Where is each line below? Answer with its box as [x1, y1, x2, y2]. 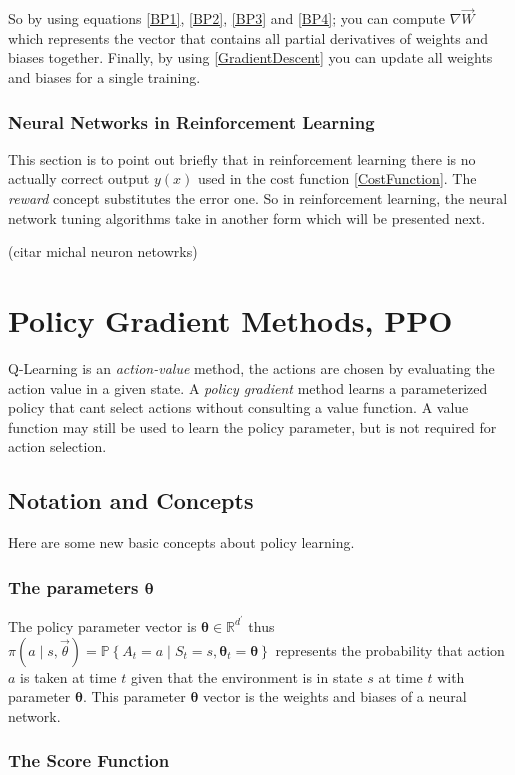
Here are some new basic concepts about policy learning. [8, 532, 355, 553]
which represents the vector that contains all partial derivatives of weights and [8, 27, 489, 48]
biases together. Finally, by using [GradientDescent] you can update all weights [8, 47, 493, 68]
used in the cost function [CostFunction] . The [197, 168, 477, 189]
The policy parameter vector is [8, 615, 197, 636]
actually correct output [8, 168, 150, 189]
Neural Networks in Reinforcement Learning [8, 109, 375, 134]
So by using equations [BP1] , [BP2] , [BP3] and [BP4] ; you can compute [8, 8, 445, 29]
